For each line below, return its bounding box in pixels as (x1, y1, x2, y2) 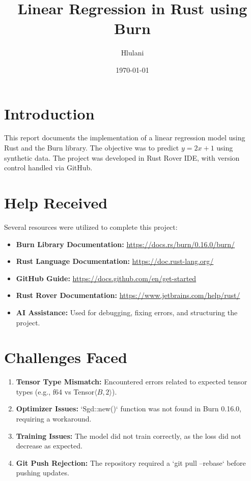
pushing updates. (16, 467, 69, 478)
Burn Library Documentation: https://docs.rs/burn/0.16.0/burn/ (16, 238, 235, 249)
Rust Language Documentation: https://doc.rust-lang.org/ (16, 256, 214, 266)
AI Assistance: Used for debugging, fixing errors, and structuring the (16, 307, 238, 317)
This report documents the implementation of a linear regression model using (4, 132, 245, 143)
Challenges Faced (4, 347, 127, 368)
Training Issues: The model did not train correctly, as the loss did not (16, 430, 241, 441)
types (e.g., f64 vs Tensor (16, 386, 95, 397)
